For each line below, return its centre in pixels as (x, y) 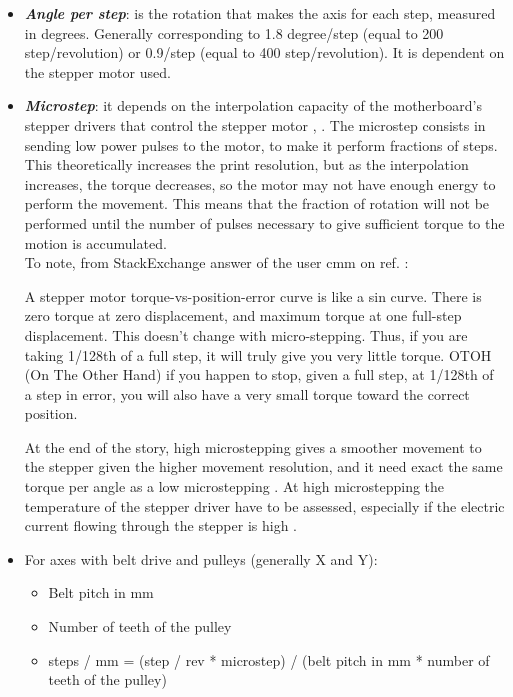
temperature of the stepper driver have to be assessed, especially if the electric (264, 505)
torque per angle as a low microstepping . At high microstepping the (234, 486)
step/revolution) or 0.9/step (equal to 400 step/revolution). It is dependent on (264, 52)
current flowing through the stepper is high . (160, 525)
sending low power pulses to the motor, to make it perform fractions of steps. (261, 144)
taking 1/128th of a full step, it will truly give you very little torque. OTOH (258, 354)
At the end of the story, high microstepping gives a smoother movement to (253, 446)
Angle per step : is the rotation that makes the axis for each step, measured (260, 13)
